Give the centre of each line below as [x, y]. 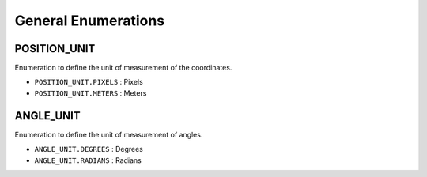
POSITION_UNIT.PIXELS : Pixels [89, 82]
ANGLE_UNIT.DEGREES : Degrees [89, 149]
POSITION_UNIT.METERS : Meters [91, 93]
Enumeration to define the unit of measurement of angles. [109, 134]
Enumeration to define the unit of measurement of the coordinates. [123, 68]
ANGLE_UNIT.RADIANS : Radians [88, 160]
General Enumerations [90, 21]
